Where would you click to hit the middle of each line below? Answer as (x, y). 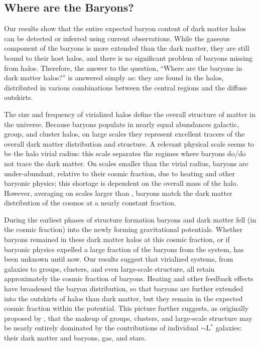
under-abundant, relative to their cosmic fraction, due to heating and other (119, 173)
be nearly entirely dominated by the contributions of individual (101, 328)
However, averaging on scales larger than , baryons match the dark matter (118, 193)
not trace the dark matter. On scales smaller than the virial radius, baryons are (126, 163)
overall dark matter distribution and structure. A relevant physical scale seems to (129, 143)
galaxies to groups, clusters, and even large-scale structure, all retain (109, 268)
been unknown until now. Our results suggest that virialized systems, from (119, 259)
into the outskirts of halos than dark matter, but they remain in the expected (123, 298)
